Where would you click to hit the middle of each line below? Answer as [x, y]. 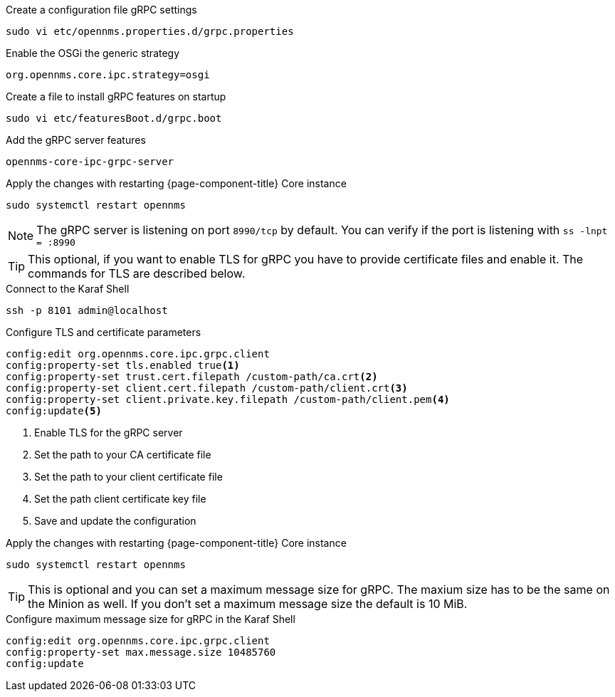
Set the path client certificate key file [120, 499]
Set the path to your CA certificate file [123, 455]
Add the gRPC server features [76, 140]
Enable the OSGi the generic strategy [93, 53]
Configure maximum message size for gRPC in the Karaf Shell [151, 619]
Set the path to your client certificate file [128, 477]
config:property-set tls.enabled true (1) [123, 365]
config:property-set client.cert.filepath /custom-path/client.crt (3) [207, 388]
